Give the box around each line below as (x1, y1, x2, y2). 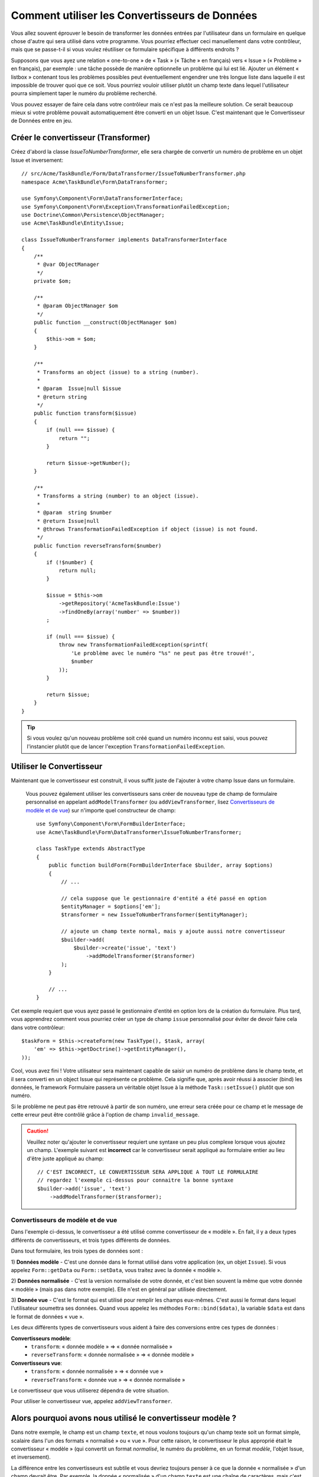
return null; (58, 567, 97, 574)
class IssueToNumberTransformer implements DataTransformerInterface (21, 236, 227, 243)
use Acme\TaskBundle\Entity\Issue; (21, 220, 125, 227)
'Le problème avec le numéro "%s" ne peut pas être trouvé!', (71, 650, 255, 656)
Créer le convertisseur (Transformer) (11, 133, 151, 143)
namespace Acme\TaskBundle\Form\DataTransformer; (21, 178, 168, 186)
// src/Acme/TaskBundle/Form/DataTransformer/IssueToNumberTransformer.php (21, 170, 246, 177)
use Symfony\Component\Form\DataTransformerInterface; (21, 195, 184, 202)
